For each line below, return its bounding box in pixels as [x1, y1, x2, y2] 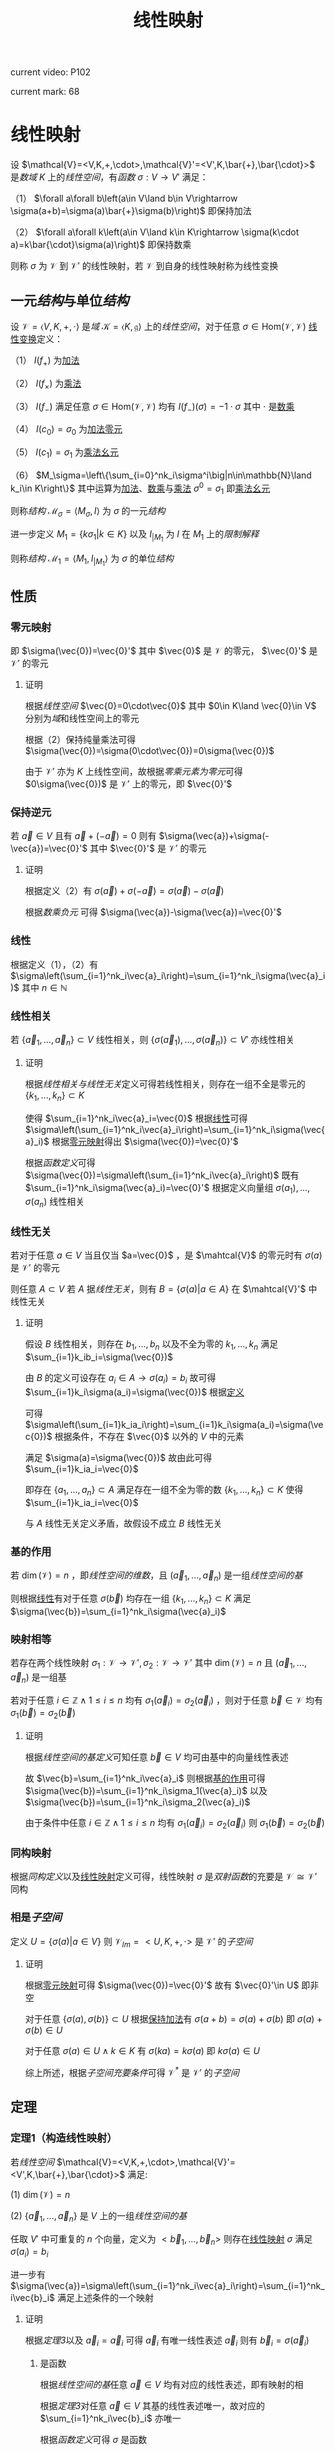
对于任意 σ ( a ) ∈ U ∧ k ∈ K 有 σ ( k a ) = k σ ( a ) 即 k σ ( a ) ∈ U [24, 2045, 260, 2057]
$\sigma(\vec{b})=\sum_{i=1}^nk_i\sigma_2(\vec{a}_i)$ [24, 1796, 251, 1808]
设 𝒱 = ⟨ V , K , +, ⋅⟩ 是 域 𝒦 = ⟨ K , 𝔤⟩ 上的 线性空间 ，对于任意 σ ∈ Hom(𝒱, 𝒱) [10, 320, 307, 332]
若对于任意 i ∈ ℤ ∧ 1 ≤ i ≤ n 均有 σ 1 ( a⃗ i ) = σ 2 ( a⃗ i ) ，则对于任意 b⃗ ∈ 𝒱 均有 [10, 1694, 323, 1708]
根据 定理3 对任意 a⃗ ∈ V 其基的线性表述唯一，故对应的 [39, 2399, 266, 2411]
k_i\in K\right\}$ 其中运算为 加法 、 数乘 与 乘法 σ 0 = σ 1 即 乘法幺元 [10, 480, 271, 496]
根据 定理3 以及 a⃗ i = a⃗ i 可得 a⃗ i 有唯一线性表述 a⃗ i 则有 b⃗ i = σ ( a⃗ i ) [24, 2334, 310, 2348]
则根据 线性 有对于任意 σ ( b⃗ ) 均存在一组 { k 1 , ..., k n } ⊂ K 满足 [10, 1592, 252, 1606]
